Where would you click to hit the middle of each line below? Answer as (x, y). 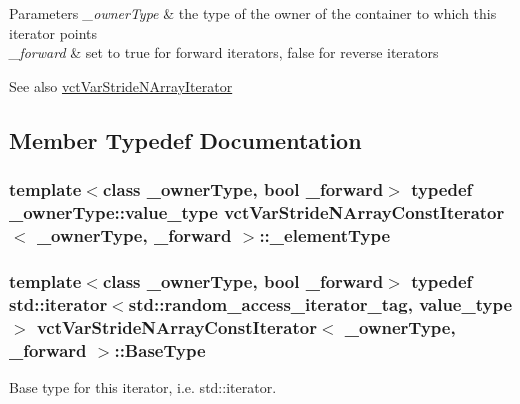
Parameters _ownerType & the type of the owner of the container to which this (253, 13)
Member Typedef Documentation (185, 139)
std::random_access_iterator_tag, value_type (320, 303)
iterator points (53, 32)
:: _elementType (325, 234)
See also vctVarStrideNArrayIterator (121, 85)
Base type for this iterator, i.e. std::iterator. (143, 386)
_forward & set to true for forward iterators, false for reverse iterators (224, 52)
